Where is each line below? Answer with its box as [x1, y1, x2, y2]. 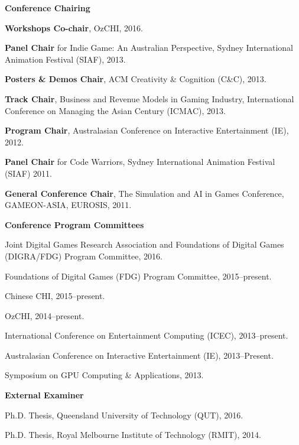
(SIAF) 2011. [5, 167, 52, 179]
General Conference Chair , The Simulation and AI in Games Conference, [5, 187, 284, 199]
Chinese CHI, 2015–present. [5, 290, 105, 302]
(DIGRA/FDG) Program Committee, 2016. [5, 249, 162, 262]
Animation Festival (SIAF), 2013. [5, 53, 126, 65]
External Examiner [5, 389, 84, 401]
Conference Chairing [5, 2, 90, 14]
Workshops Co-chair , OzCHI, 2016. [5, 21, 143, 34]
